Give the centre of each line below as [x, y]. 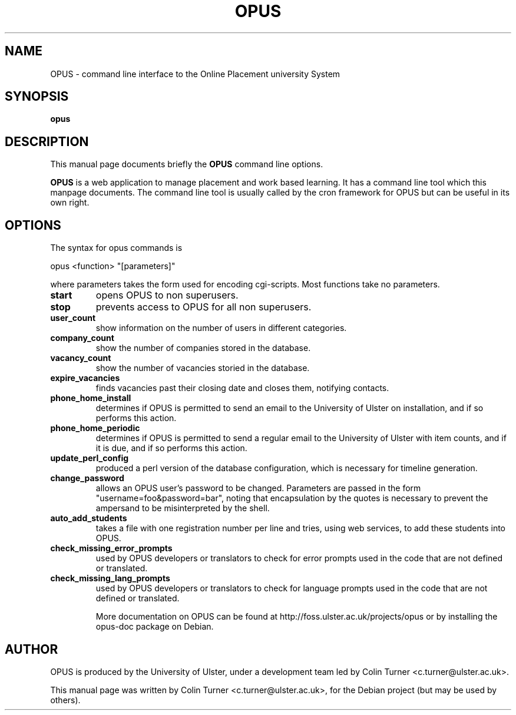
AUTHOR [32, 649]
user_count [73, 318]
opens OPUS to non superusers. [167, 295]
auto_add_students [89, 518]
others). [65, 700]
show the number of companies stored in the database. [203, 348]
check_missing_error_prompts [111, 548]
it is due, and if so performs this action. [171, 448]
